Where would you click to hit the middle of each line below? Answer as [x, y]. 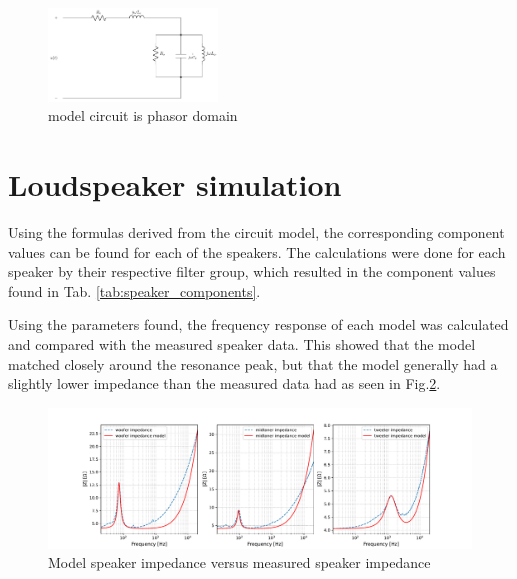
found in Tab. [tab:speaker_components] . [134, 290]
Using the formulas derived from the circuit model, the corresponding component [256, 231]
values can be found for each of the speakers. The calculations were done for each [257, 251]
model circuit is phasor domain [143, 115]
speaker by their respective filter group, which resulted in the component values [252, 271]
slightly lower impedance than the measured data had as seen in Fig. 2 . [224, 383]
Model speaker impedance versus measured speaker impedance [239, 562]
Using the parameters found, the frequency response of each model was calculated [258, 324]
